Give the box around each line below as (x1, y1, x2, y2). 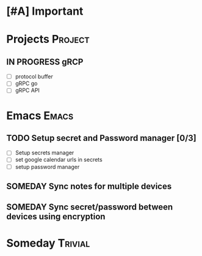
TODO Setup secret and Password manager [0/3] (6, 133, 197, 143)
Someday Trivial (6, 236, 90, 250)
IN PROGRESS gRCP (6, 56, 84, 67)
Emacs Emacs (6, 108, 74, 122)
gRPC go (15, 80, 38, 87)
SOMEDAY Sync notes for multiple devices (6, 181, 172, 191)
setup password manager (15, 163, 80, 170)
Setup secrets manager (15, 149, 74, 157)
